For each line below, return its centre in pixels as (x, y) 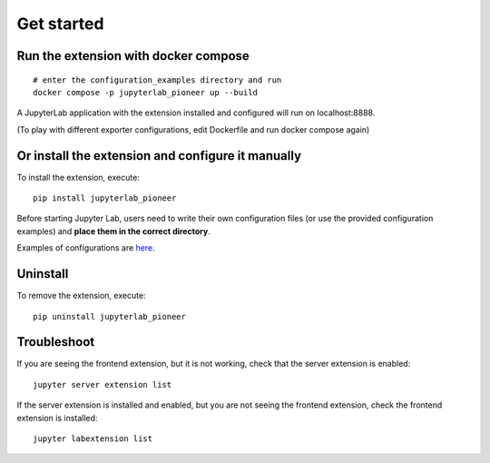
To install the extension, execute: (78, 177)
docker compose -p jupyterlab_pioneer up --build (146, 92)
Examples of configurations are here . (86, 248)
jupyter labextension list (93, 438)
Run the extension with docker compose (133, 56)
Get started (60, 24)
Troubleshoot (56, 342)
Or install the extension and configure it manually (159, 156)
